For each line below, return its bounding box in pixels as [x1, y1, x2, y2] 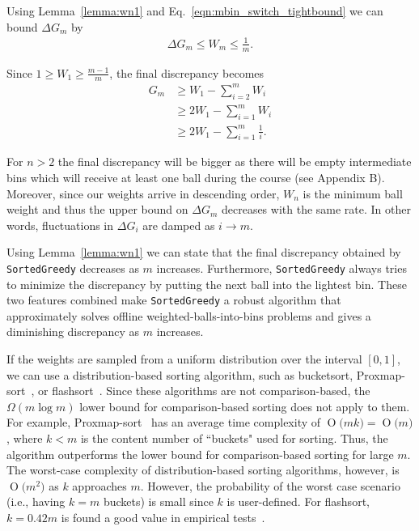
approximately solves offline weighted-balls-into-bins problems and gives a [6, 307, 371, 324]
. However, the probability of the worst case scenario [140, 477, 400, 494]
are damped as [142, 216, 215, 233]
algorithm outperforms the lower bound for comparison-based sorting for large [6, 445, 394, 462]
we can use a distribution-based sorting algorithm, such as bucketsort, [6, 366, 353, 383]
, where [6, 430, 43, 447]
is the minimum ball [303, 185, 403, 202]
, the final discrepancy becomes [109, 64, 265, 81]
